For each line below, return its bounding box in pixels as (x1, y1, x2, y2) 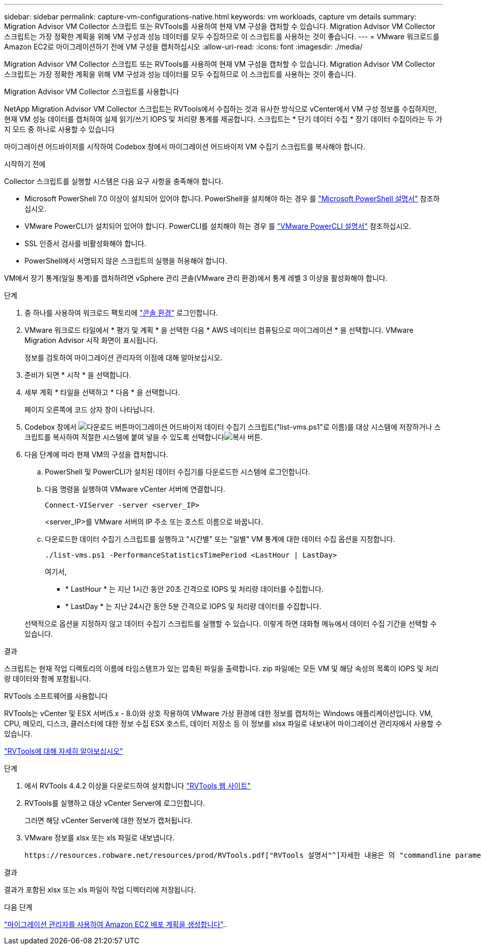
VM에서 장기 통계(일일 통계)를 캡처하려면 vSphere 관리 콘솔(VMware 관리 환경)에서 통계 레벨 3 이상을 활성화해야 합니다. (4, 274, 388, 282)
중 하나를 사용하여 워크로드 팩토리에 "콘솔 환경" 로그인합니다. (24, 308, 218, 317)
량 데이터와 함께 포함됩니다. (4, 674, 91, 683)
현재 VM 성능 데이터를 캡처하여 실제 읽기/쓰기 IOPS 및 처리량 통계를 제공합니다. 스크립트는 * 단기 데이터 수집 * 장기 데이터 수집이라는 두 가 (4, 115, 442, 123)
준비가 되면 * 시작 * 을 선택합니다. (24, 371, 131, 379)
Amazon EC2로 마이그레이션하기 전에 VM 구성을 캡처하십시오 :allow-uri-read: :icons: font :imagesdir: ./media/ (4, 42, 363, 51)
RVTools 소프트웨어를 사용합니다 (4, 692, 108, 700)
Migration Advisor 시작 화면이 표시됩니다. (24, 336, 158, 345)
